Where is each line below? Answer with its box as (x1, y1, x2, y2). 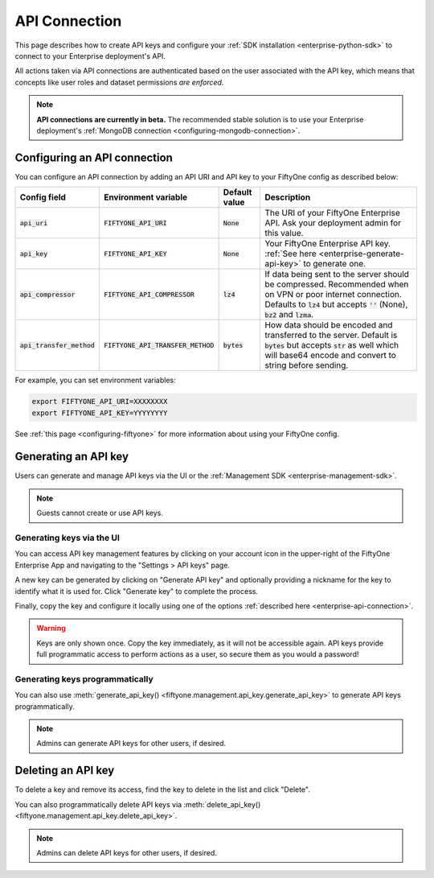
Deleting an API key (14, 764, 115, 777)
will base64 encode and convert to (264, 350, 397, 361)
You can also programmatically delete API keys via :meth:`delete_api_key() (14, 799, 261, 809)
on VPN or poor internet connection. (264, 289, 402, 300)
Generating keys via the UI (14, 532, 121, 543)
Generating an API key (14, 450, 129, 464)
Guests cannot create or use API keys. (36, 508, 164, 518)
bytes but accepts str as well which (264, 340, 399, 351)
